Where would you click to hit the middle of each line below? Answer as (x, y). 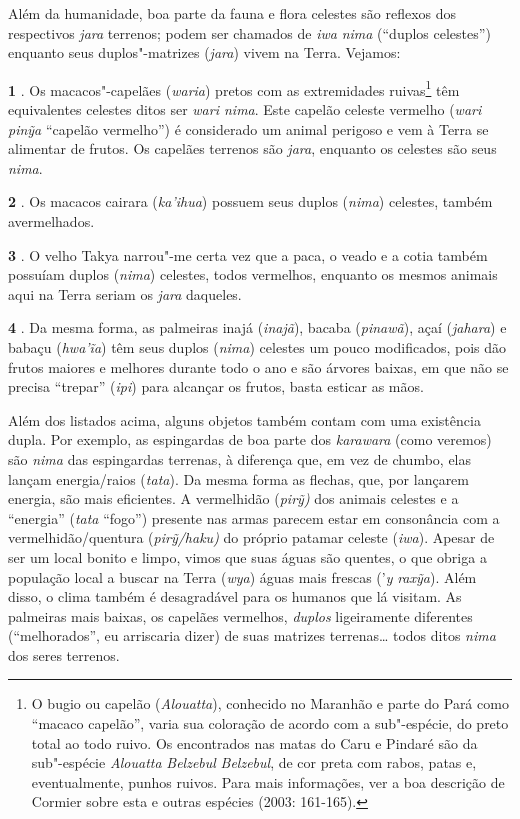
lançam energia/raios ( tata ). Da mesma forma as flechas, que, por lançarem (238, 478)
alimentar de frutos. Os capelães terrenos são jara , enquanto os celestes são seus (252, 148)
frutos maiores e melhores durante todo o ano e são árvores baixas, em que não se (258, 366)
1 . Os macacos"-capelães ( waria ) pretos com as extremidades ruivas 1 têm (234, 88)
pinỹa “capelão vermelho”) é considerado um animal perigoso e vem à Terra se (248, 128)
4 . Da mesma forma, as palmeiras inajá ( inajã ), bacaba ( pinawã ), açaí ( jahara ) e (257, 327)
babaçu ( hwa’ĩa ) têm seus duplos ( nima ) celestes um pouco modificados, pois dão (257, 346)
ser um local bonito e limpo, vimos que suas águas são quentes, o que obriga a (247, 556)
